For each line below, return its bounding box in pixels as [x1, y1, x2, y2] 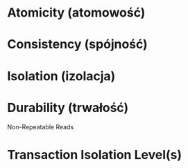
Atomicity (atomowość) [7, 5, 146, 21]
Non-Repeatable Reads [7, 122, 74, 131]
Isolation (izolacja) [7, 68, 116, 84]
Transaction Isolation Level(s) [7, 147, 182, 162]
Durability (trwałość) [7, 100, 129, 115]
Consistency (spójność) [7, 37, 148, 53]
